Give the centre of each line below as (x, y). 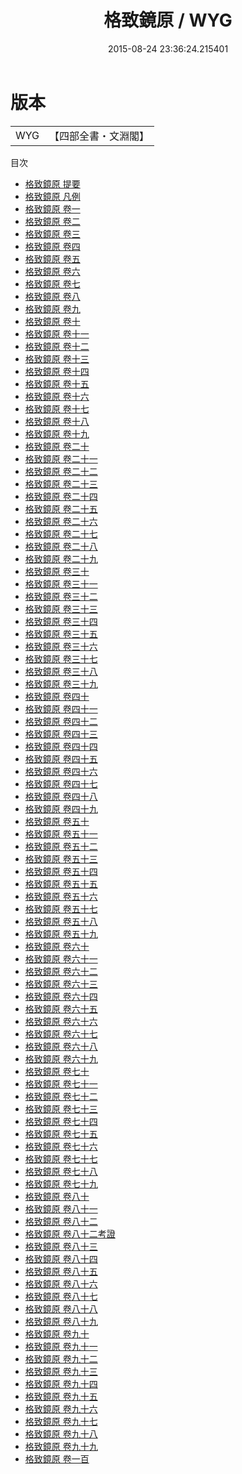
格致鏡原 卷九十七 (61, 1421)
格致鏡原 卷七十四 (61, 1121)
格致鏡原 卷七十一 (61, 1083)
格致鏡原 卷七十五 (61, 1133)
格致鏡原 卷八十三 (61, 1246)
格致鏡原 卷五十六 (61, 896)
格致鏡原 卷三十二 (61, 596)
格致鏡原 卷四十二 (61, 721)
